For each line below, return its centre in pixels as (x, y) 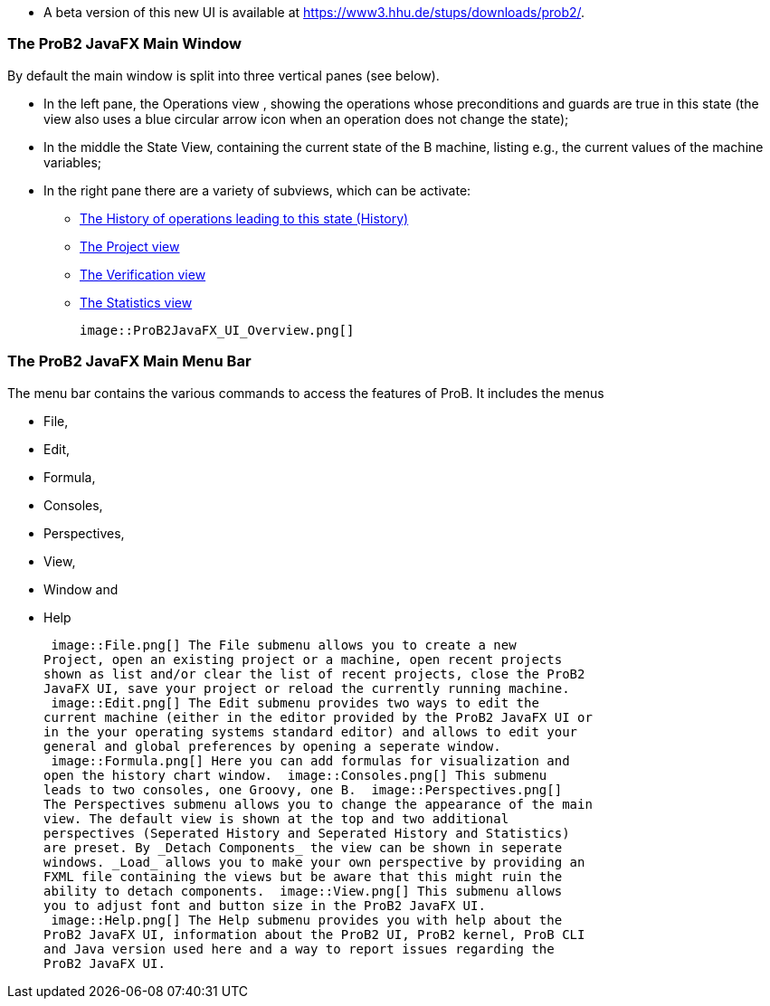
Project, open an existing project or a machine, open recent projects (303, 659)
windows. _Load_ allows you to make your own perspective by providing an (314, 862)
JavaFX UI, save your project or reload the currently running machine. (307, 688)
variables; (73, 162)
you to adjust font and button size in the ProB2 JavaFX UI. (265, 905)
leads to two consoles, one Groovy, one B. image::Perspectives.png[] (303, 789)
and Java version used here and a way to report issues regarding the (299, 949)
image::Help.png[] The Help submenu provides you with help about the (307, 920)
